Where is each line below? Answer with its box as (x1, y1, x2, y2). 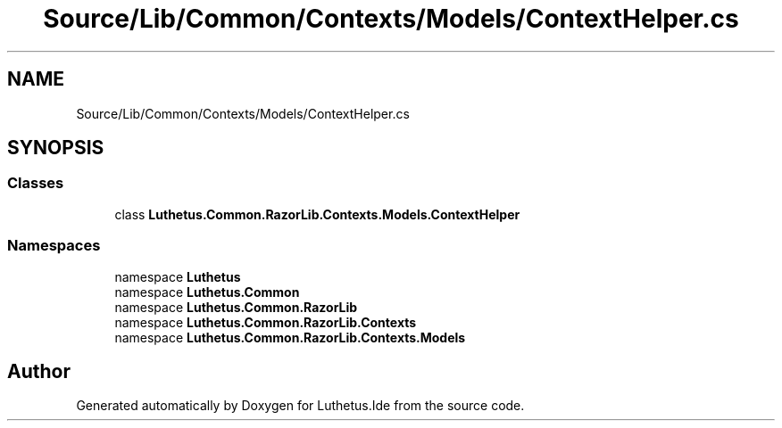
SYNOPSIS (7, 136, 104, 160)
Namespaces (7, 236, 101, 255)
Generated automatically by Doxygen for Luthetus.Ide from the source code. (76, 398, 525, 414)
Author (7, 359, 71, 383)
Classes (7, 174, 64, 193)
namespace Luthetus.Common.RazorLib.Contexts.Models (114, 329, 466, 345)
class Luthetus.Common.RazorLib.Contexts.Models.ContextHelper (114, 206, 520, 222)
